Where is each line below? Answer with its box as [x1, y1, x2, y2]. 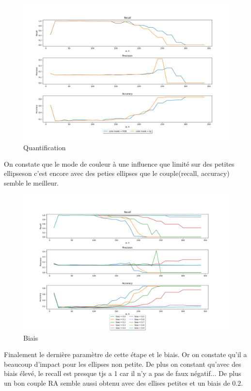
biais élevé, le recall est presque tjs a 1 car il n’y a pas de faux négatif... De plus [4, 368, 241, 378]
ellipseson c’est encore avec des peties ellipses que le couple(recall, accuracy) [4, 168, 230, 178]
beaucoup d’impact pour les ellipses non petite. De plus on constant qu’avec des [4, 359, 241, 369]
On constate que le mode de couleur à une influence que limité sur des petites [4, 158, 235, 169]
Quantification [23, 142, 66, 152]
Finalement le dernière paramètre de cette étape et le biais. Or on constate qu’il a [4, 349, 247, 359]
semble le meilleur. [4, 177, 59, 188]
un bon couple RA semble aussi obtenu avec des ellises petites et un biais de [4, 377, 230, 388]
